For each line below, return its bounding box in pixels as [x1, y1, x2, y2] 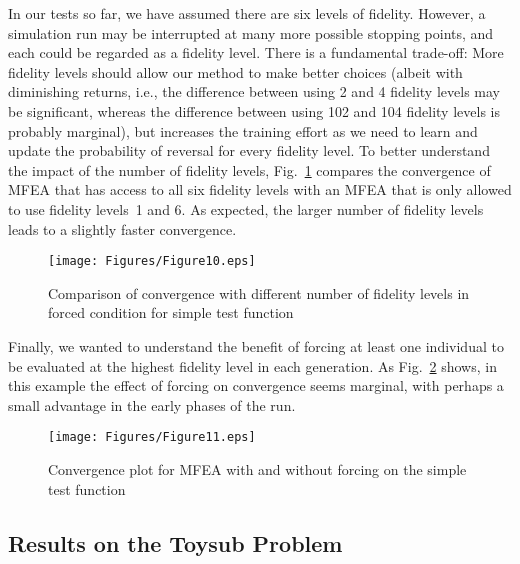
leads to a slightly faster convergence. [8, 218, 237, 239]
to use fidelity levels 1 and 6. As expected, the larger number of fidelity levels [8, 198, 484, 219]
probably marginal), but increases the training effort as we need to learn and [8, 120, 478, 141]
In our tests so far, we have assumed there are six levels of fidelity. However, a [8, 3, 486, 23]
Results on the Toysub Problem [8, 527, 343, 558]
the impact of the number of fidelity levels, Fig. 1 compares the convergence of [8, 159, 491, 180]
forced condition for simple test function [48, 302, 294, 323]
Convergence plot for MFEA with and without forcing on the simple [48, 459, 467, 479]
